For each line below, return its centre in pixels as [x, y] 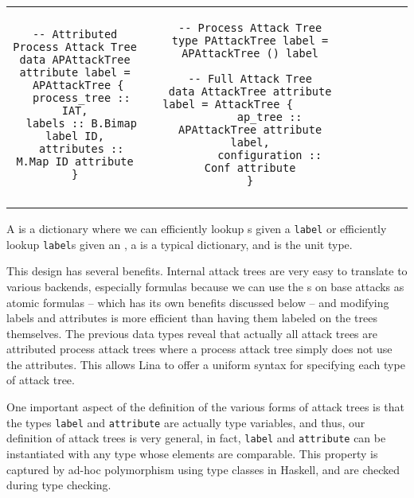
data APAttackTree [75, 60]
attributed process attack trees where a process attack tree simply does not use [199, 349]
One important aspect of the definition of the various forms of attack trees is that [205, 407]
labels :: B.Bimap [81, 123]
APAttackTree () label [250, 53]
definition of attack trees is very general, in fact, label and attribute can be [196, 438]
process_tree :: [81, 98]
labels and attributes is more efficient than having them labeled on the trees [192, 318]
